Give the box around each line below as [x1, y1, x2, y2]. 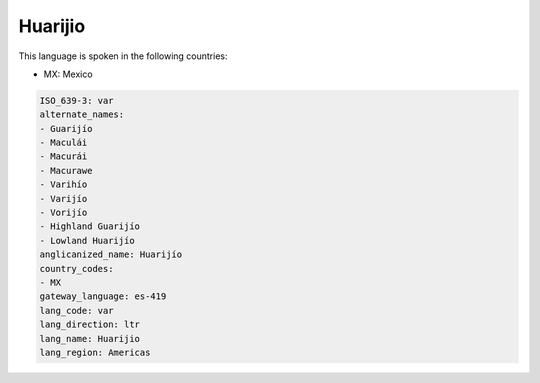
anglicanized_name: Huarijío [39, 249, 183, 260]
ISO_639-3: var [39, 95, 114, 106]
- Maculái [39, 137, 88, 149]
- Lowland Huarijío [39, 235, 135, 246]
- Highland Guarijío [39, 221, 140, 232]
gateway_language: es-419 [39, 291, 167, 302]
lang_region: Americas [39, 346, 151, 358]
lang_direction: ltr [39, 319, 140, 330]
